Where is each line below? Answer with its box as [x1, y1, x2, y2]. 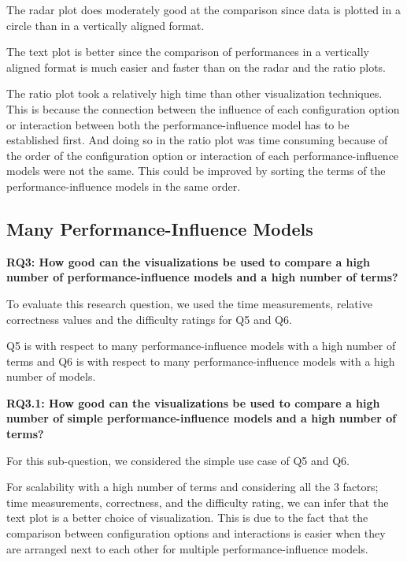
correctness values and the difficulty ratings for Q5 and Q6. [6, 311, 292, 327]
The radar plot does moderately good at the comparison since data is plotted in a [6, 2, 401, 17]
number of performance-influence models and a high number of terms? [6, 269, 398, 285]
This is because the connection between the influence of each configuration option [6, 100, 400, 117]
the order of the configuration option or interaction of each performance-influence [6, 147, 399, 163]
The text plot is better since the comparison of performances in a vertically [6, 43, 369, 60]
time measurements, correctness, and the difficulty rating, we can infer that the [6, 493, 389, 510]
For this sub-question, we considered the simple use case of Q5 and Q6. [6, 452, 350, 468]
